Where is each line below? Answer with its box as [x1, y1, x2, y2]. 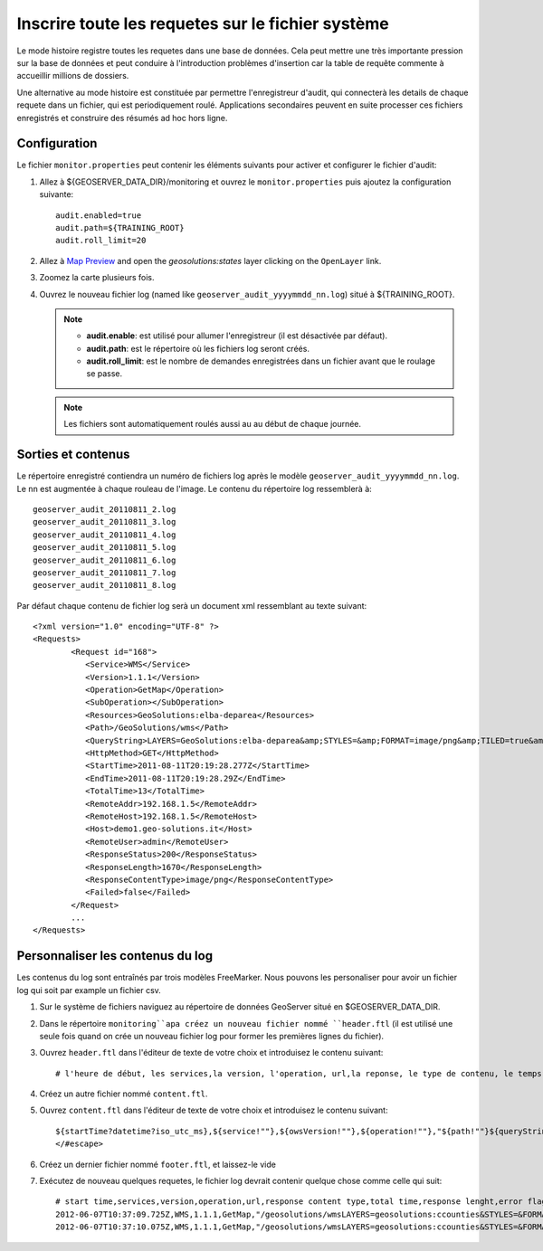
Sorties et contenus [16, 447, 130, 462]
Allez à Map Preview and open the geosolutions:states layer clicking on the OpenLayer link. [39, 255, 382, 266]
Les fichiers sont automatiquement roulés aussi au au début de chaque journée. [63, 419, 362, 430]
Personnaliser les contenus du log [16, 948, 213, 963]
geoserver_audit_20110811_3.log [33, 517, 176, 527]
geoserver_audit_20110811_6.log [33, 554, 176, 565]
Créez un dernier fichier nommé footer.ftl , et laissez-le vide [39, 1159, 276, 1170]
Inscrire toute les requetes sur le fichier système [16, 14, 389, 33]
